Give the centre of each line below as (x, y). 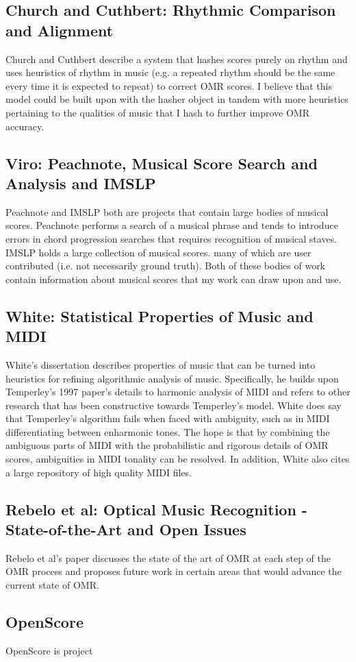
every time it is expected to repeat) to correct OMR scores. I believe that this (169, 85)
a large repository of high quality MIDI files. (99, 472)
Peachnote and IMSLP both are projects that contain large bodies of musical (167, 211)
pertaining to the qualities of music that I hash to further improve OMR (157, 112)
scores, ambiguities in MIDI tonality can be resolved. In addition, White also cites (178, 459)
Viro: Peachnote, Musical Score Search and (162, 163)
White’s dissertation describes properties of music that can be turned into (161, 364)
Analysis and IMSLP (81, 183)
